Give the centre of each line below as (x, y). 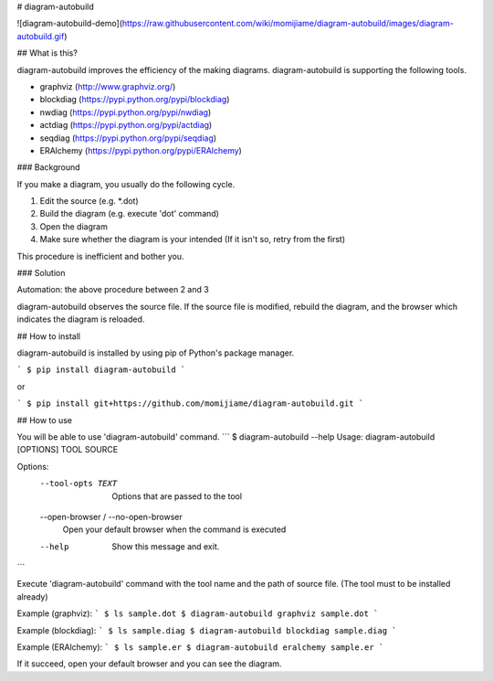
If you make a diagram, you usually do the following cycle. (126, 184)
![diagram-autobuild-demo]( (70, 24)
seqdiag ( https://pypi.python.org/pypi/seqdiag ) (128, 138)
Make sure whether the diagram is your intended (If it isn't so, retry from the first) (193, 239)
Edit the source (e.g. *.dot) (89, 201)
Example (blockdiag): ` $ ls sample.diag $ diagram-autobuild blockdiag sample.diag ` (207, 630)
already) (33, 596)
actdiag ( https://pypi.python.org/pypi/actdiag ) (126, 125)
